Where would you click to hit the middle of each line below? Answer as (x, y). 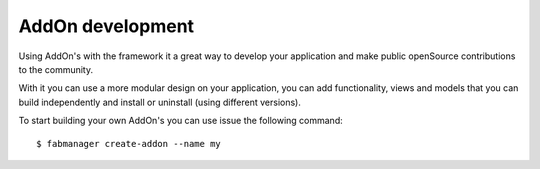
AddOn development (106, 26)
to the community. (56, 69)
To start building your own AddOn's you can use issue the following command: (181, 121)
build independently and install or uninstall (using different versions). (160, 102)
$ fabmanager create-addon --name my (129, 143)
